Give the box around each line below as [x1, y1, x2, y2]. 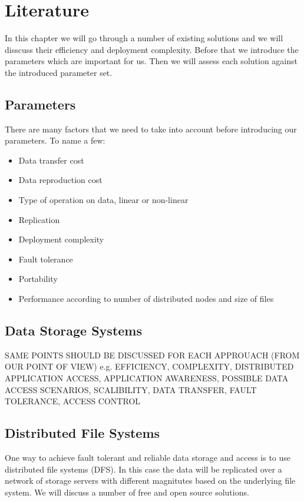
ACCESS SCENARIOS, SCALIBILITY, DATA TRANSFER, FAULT [5, 383, 257, 395]
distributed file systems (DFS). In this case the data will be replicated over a [5, 463, 282, 475]
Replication [18, 213, 60, 225]
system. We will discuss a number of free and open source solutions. [5, 486, 249, 498]
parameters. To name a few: [5, 134, 105, 147]
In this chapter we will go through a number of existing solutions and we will [5, 32, 283, 44]
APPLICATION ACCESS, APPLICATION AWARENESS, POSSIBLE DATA [5, 372, 289, 384]
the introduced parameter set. [5, 66, 113, 78]
